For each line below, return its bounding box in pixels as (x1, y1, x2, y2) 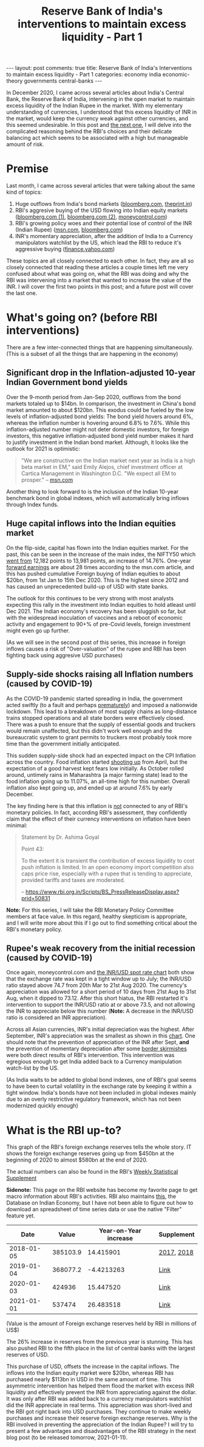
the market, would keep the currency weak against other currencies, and (6, 115, 188, 122)
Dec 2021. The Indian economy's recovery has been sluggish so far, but (6, 607, 186, 615)
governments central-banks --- (24, 77, 103, 84)
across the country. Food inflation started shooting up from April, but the (6, 758, 188, 765)
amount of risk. (6, 141, 44, 148)
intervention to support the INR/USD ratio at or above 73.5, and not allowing (6, 1001, 195, 1008)
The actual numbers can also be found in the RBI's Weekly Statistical (6, 1168, 178, 1175)
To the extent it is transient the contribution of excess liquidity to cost (21, 857, 195, 864)
